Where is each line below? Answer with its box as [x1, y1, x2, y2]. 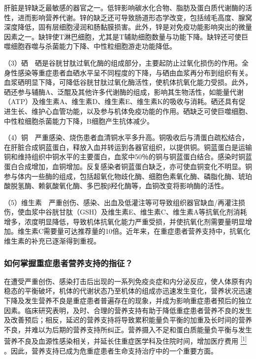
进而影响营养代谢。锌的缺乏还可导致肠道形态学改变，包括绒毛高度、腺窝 [17, 12, 252, 22]
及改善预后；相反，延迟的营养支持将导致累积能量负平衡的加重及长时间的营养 [4, 315, 252, 325]
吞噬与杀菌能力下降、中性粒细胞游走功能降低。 [24, 41, 176, 51]
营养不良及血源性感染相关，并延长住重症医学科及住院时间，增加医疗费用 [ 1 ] [4, 334, 247, 346]
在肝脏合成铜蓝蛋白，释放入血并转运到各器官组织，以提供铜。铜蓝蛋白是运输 [4, 142, 252, 152]
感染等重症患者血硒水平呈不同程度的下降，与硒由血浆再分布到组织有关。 [17, 67, 252, 77]
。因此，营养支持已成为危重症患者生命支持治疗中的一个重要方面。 [4, 345, 218, 356]
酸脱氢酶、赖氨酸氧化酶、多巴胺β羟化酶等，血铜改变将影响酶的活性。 [4, 180, 228, 191]
